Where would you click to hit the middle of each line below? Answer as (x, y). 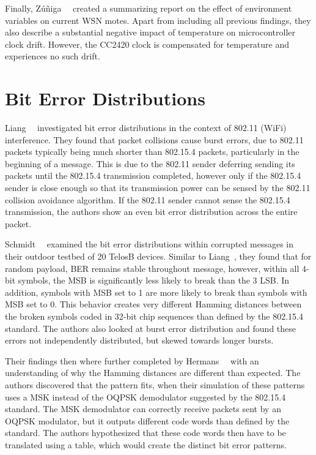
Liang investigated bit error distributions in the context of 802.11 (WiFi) (146, 128)
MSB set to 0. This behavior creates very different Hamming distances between (153, 304)
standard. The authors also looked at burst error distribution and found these (151, 328)
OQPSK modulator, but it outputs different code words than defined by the (147, 420)
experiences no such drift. (53, 56)
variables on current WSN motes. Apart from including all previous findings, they (158, 20)
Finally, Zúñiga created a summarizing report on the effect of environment (149, 8)
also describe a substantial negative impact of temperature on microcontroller (150, 32)
